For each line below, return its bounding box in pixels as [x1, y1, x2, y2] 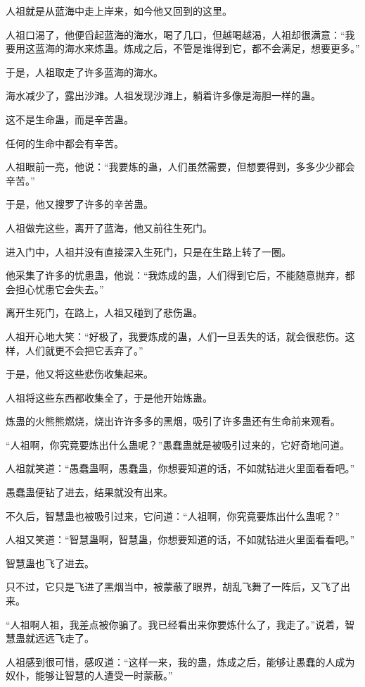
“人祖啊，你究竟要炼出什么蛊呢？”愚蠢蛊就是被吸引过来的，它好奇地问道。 [6, 437, 350, 452]
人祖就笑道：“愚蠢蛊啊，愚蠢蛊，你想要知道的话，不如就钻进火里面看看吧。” [6, 461, 355, 476]
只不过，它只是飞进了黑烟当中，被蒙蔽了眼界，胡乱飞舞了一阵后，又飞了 [6, 579, 340, 594]
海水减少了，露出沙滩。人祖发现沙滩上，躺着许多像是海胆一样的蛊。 [6, 88, 321, 103]
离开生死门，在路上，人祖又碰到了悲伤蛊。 [6, 305, 203, 320]
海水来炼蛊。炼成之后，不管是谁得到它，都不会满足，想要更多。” [64, 41, 360, 56]
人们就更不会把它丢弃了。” [25, 342, 143, 357]
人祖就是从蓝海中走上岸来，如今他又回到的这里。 [6, 4, 232, 18]
